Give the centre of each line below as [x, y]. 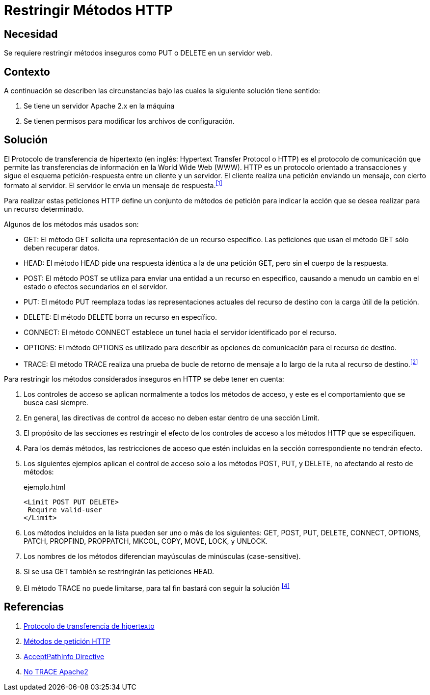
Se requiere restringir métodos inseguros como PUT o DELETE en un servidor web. [138, 53]
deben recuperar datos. [62, 248]
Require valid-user [65, 510]
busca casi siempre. [56, 403]
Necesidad [31, 34]
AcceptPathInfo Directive [64, 656]
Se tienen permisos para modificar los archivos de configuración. [129, 121]
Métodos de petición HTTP [67, 641]
